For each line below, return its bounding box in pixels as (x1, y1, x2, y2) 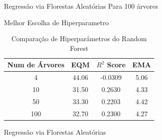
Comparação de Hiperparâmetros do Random (11, 33, 147, 44)
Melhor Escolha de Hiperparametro (4, 17, 109, 27)
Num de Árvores (7, 60, 65, 70)
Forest (70, 43, 89, 53)
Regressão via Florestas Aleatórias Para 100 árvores (4, 1, 159, 11)
